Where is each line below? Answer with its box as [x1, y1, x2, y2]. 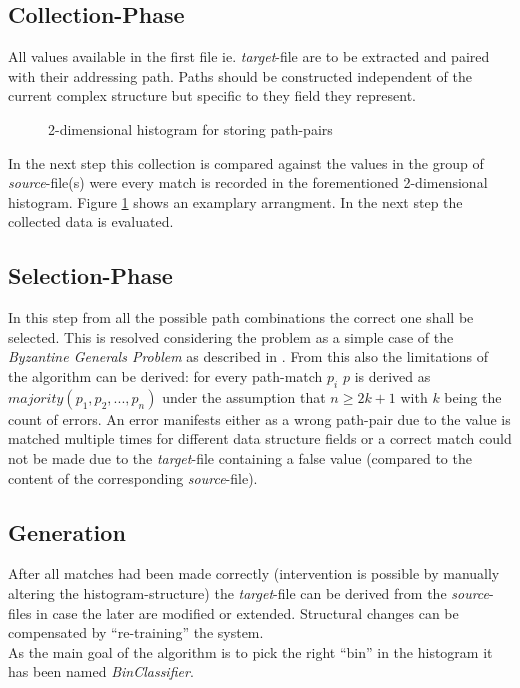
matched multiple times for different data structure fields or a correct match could [8, 428, 512, 449]
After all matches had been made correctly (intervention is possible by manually [8, 563, 500, 584]
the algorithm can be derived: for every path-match [8, 365, 323, 386]
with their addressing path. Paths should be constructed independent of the [8, 65, 472, 86]
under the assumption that [162, 386, 326, 407]
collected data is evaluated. [8, 211, 174, 232]
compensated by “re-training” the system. [8, 622, 264, 643]
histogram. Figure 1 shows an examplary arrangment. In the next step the [8, 191, 463, 212]
